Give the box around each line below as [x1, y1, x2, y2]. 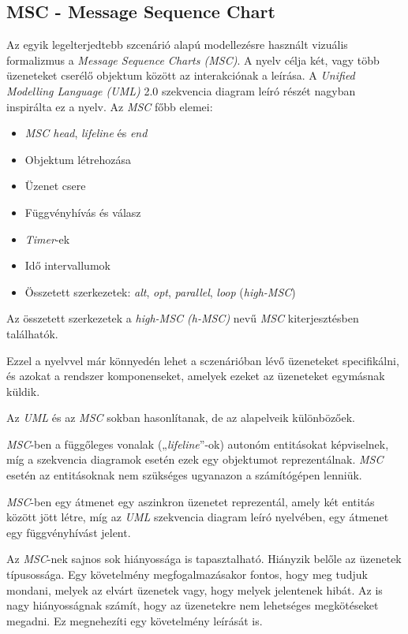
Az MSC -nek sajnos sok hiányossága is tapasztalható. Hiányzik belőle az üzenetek [6, 550, 402, 567]
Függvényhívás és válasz [24, 203, 141, 220]
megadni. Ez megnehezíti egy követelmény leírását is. [6, 612, 263, 628]
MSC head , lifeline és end [24, 125, 148, 141]
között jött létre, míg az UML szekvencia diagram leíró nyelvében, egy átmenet [6, 509, 389, 525]
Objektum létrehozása [24, 151, 132, 167]
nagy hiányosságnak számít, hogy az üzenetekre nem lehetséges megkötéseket [6, 597, 379, 613]
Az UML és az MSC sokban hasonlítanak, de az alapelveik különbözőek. [6, 409, 355, 426]
